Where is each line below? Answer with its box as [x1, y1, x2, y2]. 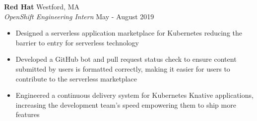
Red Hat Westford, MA [4, 1, 79, 11]
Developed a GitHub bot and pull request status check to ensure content [15, 54, 237, 64]
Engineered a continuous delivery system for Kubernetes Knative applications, [15, 90, 254, 100]
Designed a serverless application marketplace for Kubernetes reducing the [15, 28, 242, 38]
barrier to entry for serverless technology [15, 37, 139, 47]
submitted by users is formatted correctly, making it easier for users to [15, 63, 230, 74]
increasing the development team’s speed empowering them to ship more [15, 99, 236, 110]
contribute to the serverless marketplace [15, 73, 137, 83]
